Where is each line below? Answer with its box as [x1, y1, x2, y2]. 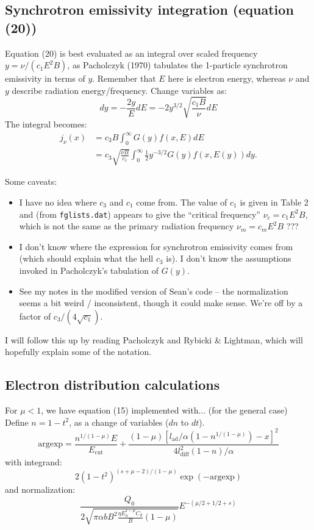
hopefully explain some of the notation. [5, 345, 152, 358]
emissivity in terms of [5, 72, 85, 85]
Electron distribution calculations [5, 375, 220, 394]
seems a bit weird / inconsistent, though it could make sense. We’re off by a [19, 296, 303, 309]
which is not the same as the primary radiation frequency [19, 220, 234, 232]
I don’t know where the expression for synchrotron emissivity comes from [19, 240, 293, 252]
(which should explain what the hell [19, 252, 154, 265]
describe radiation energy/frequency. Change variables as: [12, 84, 227, 96]
